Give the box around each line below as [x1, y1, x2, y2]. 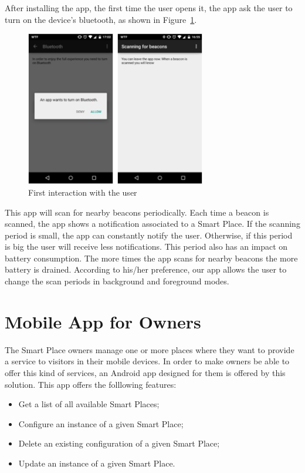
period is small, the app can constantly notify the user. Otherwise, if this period [5, 229, 293, 241]
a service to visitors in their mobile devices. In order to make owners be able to [5, 355, 290, 367]
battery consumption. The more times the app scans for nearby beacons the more [5, 251, 298, 264]
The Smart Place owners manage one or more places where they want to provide [5, 343, 294, 355]
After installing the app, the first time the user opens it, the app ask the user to [5, 2, 293, 14]
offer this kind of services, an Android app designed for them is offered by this [5, 366, 286, 378]
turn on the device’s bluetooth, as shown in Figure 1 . [5, 13, 197, 25]
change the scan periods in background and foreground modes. [5, 275, 229, 287]
